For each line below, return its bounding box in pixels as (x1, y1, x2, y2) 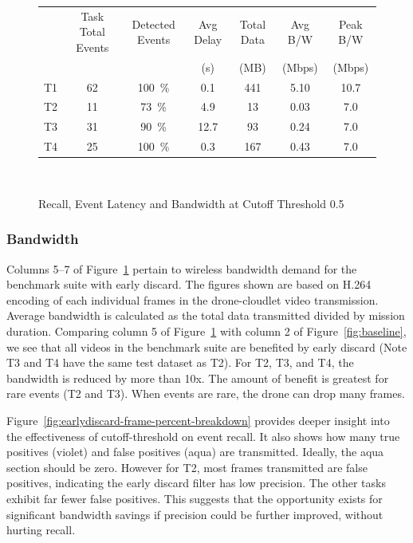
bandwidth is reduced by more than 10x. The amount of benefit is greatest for (6, 369, 389, 386)
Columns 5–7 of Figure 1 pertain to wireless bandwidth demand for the (6, 260, 357, 277)
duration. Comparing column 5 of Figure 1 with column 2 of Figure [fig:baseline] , (6, 323, 407, 340)
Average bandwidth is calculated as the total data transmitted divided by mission (6, 307, 405, 324)
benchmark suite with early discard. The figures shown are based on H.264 (6, 276, 372, 293)
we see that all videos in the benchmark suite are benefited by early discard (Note (6, 338, 407, 355)
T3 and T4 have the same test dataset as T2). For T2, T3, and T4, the (6, 354, 354, 371)
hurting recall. (6, 521, 76, 538)
